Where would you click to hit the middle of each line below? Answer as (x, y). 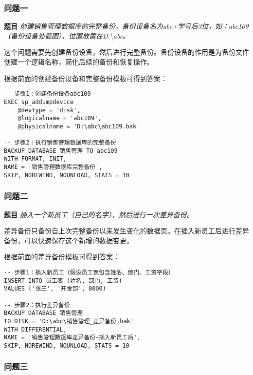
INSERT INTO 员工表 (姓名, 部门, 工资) (63, 281)
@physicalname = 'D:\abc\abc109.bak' (79, 126)
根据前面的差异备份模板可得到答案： (62, 257)
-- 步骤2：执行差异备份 (37, 305)
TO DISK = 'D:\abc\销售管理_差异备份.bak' (69, 321)
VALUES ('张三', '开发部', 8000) (55, 289)
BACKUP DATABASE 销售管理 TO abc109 (61, 151)
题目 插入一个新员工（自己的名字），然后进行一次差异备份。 (99, 214)
